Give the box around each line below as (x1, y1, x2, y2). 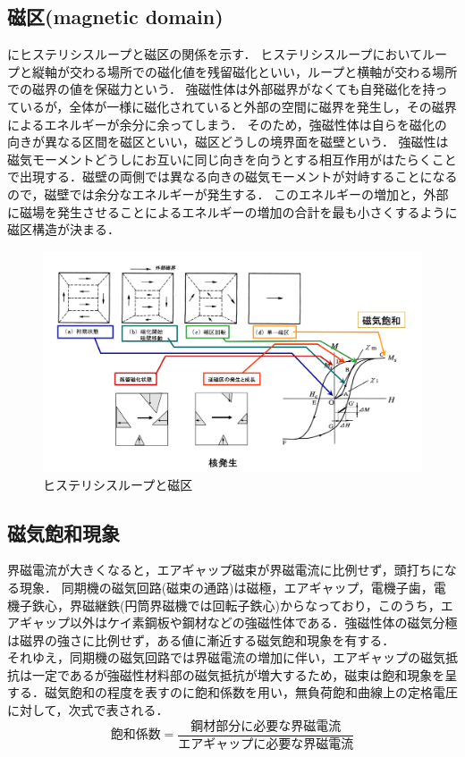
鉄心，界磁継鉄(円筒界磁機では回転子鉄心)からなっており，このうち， (31, 595, 441, 614)
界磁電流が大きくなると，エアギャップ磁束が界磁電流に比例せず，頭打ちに (7, 560, 444, 579)
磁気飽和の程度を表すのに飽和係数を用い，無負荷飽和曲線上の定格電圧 (44, 683, 458, 702)
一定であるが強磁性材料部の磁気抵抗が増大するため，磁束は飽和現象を (31, 665, 445, 684)
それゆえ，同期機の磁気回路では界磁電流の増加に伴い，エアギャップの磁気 (7, 648, 445, 667)
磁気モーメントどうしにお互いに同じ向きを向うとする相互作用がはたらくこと (7, 149, 457, 168)
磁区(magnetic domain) (7, 3, 224, 30)
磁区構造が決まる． (7, 220, 120, 239)
